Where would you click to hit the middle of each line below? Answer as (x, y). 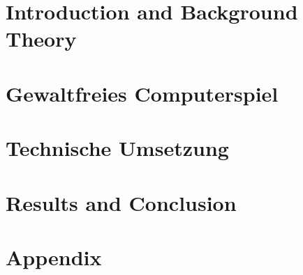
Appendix (54, 257)
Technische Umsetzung (117, 148)
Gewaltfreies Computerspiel (142, 93)
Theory (41, 39)
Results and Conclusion (121, 202)
